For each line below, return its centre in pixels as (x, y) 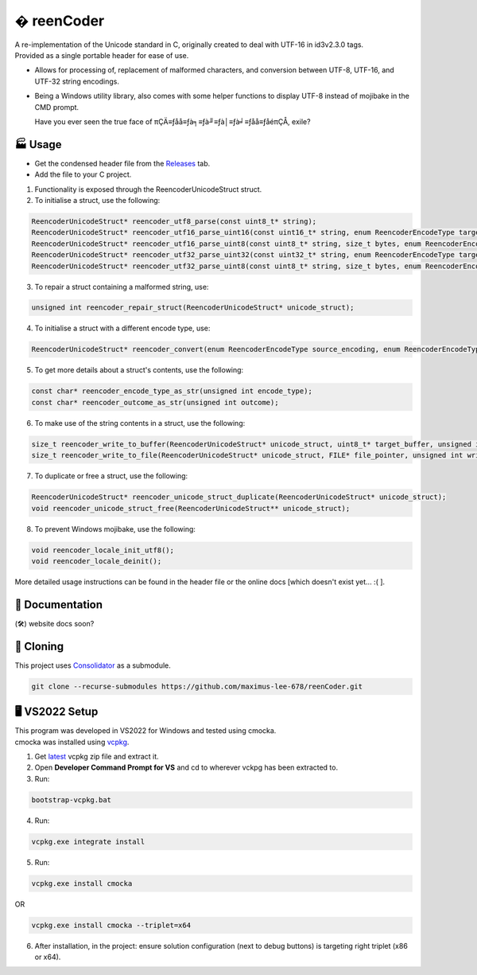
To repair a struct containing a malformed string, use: (122, 287)
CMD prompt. (57, 107)
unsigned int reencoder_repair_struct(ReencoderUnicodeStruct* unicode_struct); (193, 308)
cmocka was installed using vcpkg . (72, 742)
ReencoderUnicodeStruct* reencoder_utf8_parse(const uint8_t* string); (174, 221)
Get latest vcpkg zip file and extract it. (97, 756)
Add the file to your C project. (83, 174)
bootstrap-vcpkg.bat (71, 799)
